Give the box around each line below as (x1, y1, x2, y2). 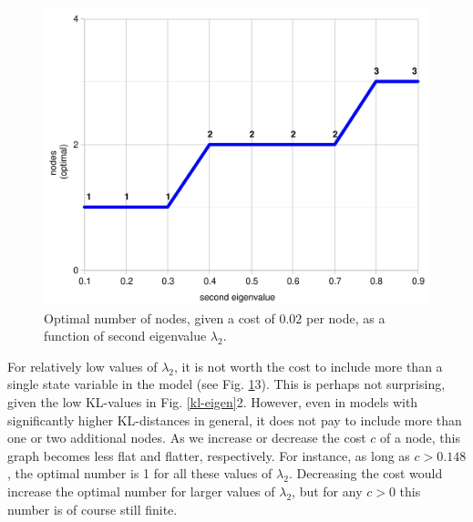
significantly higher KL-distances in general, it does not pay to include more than (7, 410, 462, 429)
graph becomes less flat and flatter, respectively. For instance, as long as (7, 445, 410, 465)
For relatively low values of (7, 356, 158, 375)
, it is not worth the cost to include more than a (173, 356, 443, 375)
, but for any (292, 482, 363, 501)
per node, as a (305, 308, 386, 327)
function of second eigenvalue (44, 326, 207, 345)
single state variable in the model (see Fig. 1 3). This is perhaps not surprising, (7, 374, 446, 394)
